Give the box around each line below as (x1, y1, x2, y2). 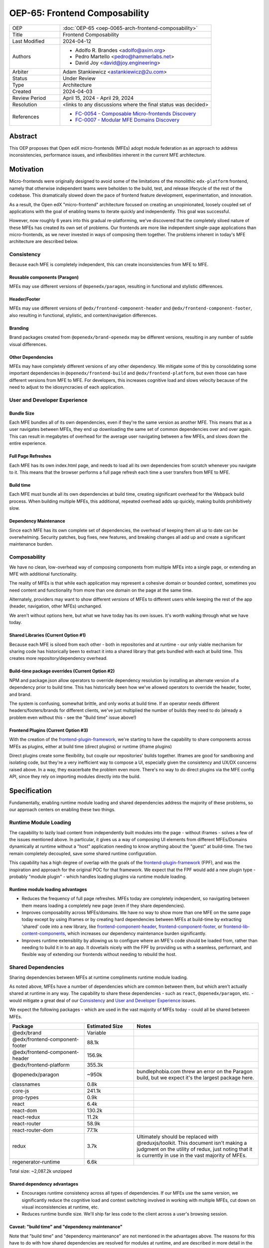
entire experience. (9, 440, 47, 446)
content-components (21, 931, 65, 936)
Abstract (9, 132, 37, 140)
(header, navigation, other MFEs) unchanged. (9, 603, 102, 609)
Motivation (9, 165, 44, 174)
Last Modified (12, 37, 45, 44)
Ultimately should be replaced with (136, 1133, 219, 1140)
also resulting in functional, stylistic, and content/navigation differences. (9, 312, 157, 318)
